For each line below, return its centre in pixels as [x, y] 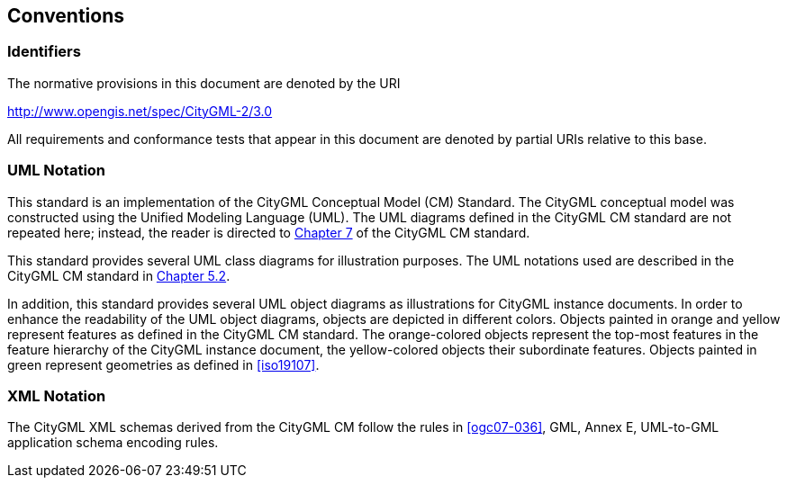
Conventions [66, 16]
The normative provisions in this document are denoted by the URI [204, 83]
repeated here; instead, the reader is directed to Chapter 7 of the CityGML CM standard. [269, 232]
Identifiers [44, 52]
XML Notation [57, 395]
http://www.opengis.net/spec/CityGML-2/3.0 [140, 111]
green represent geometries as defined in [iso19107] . [163, 364]
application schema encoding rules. [113, 443]
